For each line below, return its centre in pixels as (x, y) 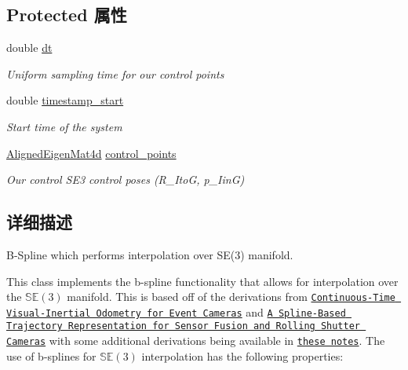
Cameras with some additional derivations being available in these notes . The (196, 341)
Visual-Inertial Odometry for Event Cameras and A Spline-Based (176, 311)
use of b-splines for (51, 355)
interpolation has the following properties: (242, 355)
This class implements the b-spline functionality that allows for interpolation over (202, 281)
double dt (29, 48)
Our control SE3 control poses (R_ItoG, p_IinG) (126, 180)
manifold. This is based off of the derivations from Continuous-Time (231, 297)
